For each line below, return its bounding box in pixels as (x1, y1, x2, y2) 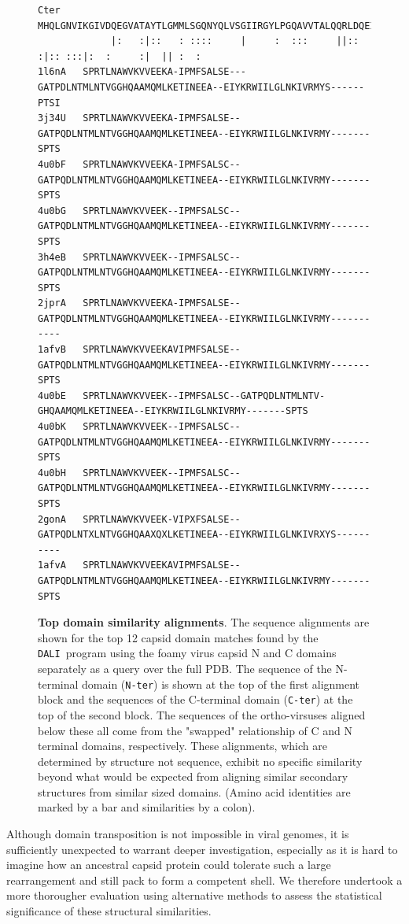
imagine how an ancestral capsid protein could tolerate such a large (6, 856, 331, 873)
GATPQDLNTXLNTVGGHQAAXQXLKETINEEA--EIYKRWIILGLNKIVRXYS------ (38, 529, 370, 541)
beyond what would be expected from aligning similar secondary (38, 768, 348, 785)
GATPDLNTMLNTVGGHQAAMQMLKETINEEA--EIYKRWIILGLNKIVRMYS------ (38, 81, 365, 93)
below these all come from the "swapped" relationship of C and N (38, 722, 353, 738)
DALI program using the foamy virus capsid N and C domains (38, 645, 337, 661)
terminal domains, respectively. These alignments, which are (38, 737, 327, 754)
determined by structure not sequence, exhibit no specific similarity (38, 752, 363, 769)
